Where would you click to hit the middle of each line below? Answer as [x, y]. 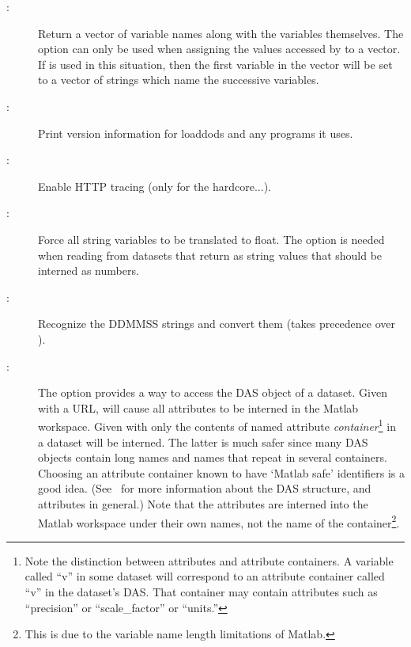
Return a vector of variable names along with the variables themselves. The [221, 33]
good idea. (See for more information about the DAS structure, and [205, 488]
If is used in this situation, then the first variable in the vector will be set [215, 64]
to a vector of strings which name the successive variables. [179, 80]
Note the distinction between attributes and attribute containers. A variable [209, 560]
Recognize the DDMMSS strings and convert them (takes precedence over [217, 323]
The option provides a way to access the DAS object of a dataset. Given [213, 392]
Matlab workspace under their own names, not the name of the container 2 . [219, 521]
